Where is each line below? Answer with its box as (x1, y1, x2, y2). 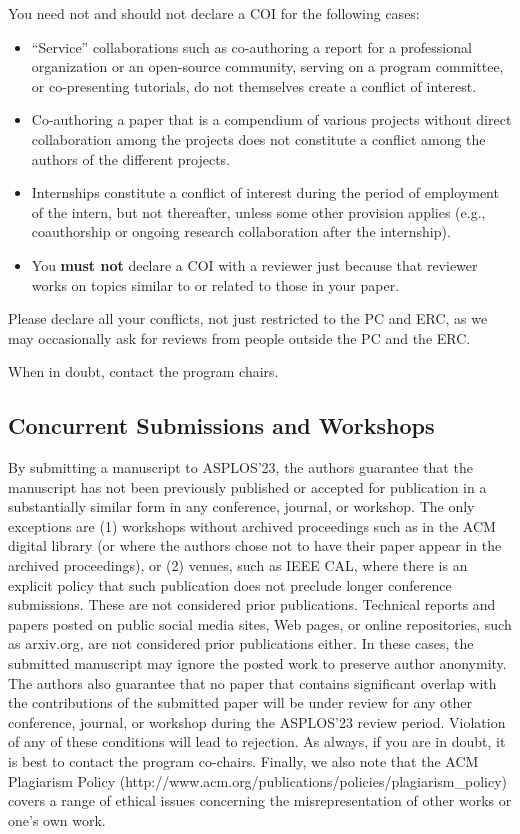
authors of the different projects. (31, 148, 231, 169)
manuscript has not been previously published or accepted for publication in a (8, 476, 487, 497)
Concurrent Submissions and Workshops (8, 410, 435, 441)
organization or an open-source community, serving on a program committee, (31, 56, 504, 77)
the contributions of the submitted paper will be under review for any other (8, 692, 472, 713)
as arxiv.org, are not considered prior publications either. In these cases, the (8, 633, 474, 654)
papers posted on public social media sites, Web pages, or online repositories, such (8, 613, 512, 634)
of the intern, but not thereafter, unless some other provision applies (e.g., (31, 201, 486, 222)
